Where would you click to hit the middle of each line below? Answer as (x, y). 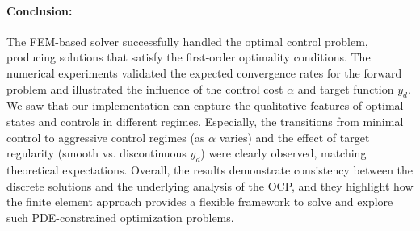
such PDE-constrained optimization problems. (120, 217)
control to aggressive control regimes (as (106, 137)
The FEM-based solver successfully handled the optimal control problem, (187, 41)
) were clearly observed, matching (283, 153)
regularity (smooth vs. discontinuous (97, 153)
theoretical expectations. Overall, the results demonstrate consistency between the (210, 169)
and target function (346, 88)
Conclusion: (40, 10)
